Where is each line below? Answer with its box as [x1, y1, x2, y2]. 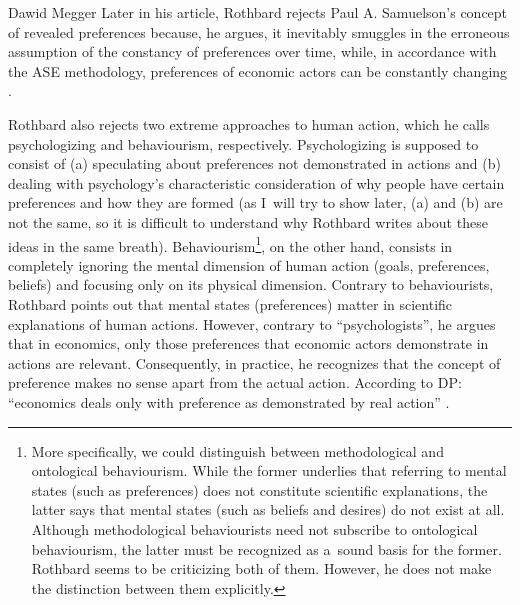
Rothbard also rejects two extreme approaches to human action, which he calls [8, 113, 490, 134]
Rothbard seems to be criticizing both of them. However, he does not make [31, 558, 492, 579]
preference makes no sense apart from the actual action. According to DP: [8, 372, 462, 393]
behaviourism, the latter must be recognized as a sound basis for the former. [31, 538, 502, 559]
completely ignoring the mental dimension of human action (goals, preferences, [8, 254, 490, 275]
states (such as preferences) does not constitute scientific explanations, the [31, 479, 488, 500]
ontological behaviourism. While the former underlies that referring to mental [31, 460, 507, 481]
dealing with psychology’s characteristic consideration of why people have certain [8, 172, 505, 193]
